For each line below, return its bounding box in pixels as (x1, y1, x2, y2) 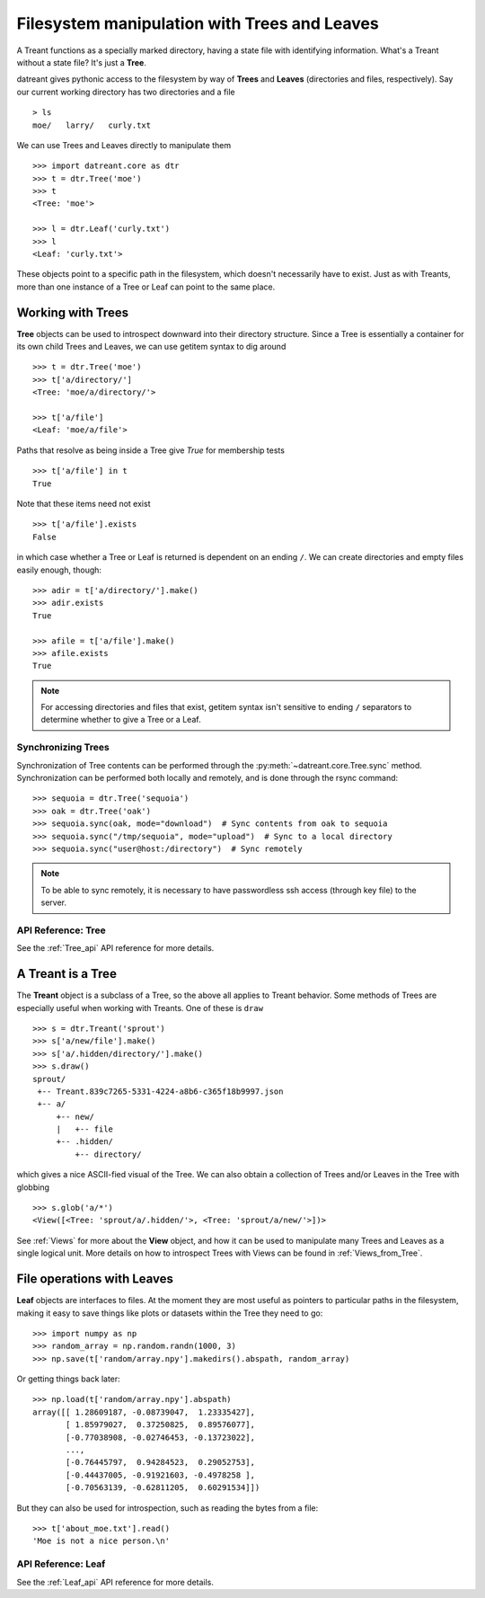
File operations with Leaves (16, 1272, 174, 1287)
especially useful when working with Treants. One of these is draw (16, 1002, 264, 1013)
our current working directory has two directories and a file (16, 86, 235, 97)
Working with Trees (16, 305, 129, 320)
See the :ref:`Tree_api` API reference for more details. (16, 943, 215, 954)
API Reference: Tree (16, 924, 107, 937)
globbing (16, 1182, 49, 1193)
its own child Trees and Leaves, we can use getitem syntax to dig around (16, 342, 287, 352)
